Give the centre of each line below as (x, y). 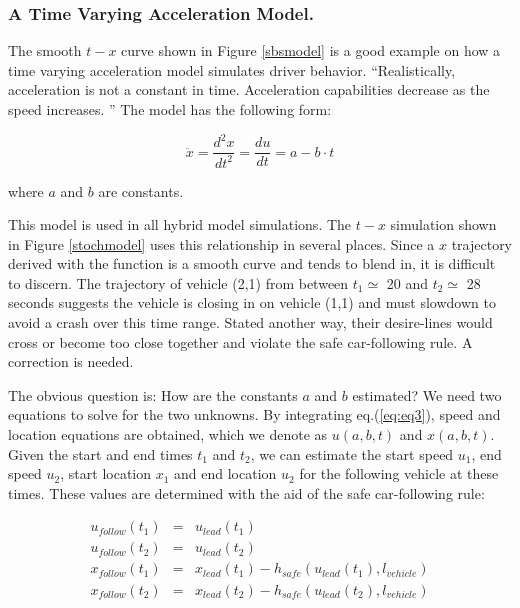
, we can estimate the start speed (352, 453)
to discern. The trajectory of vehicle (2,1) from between (178, 282)
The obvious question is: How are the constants (153, 394)
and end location (225, 473)
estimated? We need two (427, 394)
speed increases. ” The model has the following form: (170, 109)
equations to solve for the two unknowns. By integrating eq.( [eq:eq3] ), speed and (254, 414)
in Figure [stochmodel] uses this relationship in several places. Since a (221, 243)
